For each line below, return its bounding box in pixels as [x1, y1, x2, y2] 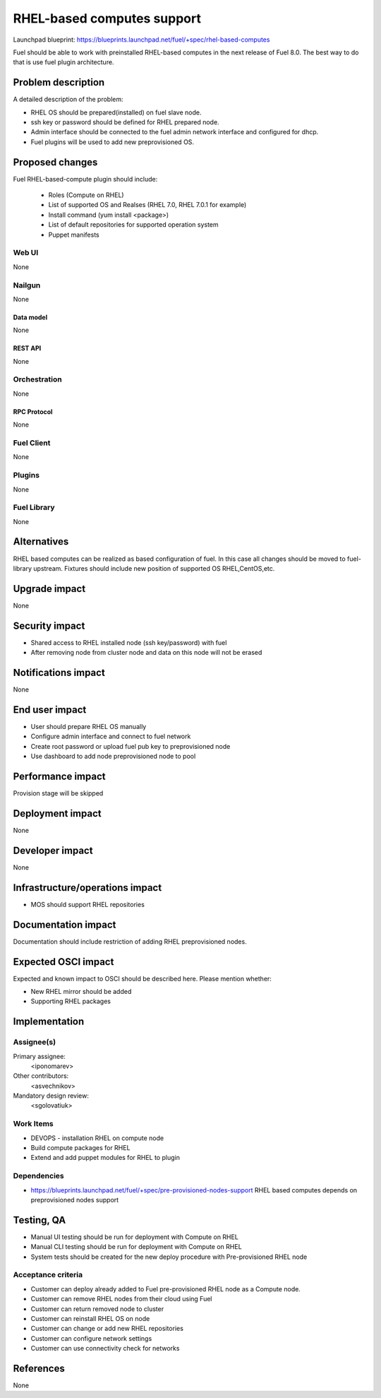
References [13, 1362, 65, 1374]
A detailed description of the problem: [13, 95, 123, 104]
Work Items [13, 1119, 54, 1129]
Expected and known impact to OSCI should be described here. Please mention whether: [13, 974, 272, 983]
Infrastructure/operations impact [13, 882, 162, 894]
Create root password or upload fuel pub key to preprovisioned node [30, 742, 231, 750]
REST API [13, 344, 42, 353]
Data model [13, 313, 48, 321]
